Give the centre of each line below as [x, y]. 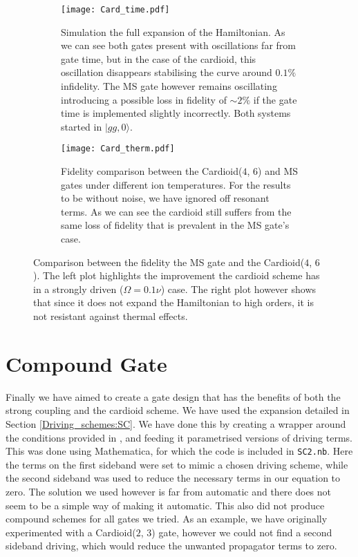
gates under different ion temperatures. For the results [176, 184]
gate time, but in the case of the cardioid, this [159, 58]
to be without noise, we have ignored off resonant [165, 198]
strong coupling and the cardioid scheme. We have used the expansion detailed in [178, 410]
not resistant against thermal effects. [111, 316]
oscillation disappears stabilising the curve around [167, 72]
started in [82, 126]
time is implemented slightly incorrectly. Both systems [176, 113]
